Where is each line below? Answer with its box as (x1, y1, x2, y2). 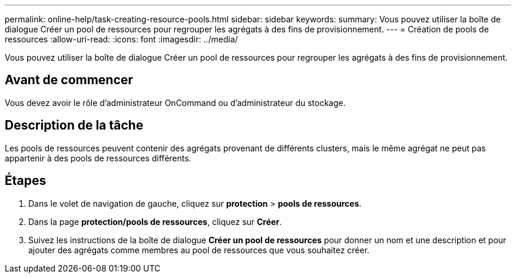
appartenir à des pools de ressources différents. (5, 153, 191, 163)
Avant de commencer (5, 72, 133, 88)
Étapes (5, 173, 47, 188)
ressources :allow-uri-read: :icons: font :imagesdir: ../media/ (5, 34, 238, 44)
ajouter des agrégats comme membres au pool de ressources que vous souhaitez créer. (28, 244, 370, 255)
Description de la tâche (5, 118, 144, 133)
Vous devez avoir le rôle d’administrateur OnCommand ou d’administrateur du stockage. (5, 97, 346, 108)
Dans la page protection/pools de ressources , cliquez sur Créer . (28, 216, 282, 227)
